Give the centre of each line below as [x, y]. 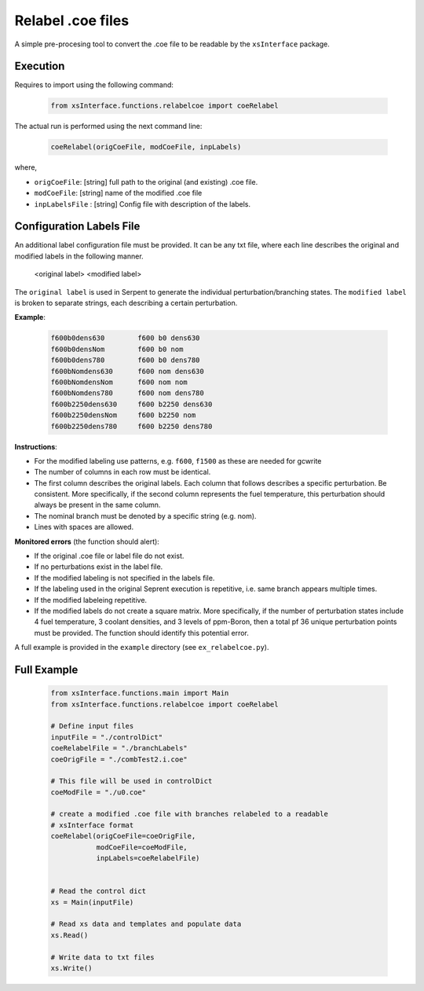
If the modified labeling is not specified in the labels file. [124, 578]
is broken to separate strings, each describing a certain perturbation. [126, 303]
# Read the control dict [99, 891]
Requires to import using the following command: [94, 85]
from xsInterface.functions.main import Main [140, 693]
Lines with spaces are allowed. [84, 527]
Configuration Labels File [77, 227]
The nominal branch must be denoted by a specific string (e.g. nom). [145, 516]
